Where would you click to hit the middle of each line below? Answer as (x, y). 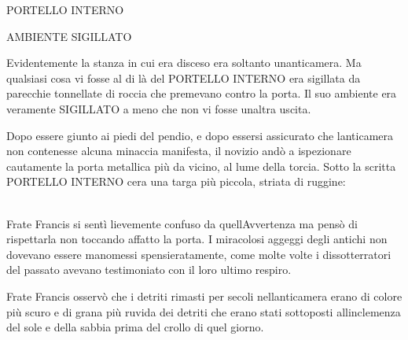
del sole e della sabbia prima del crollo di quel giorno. (135, 327)
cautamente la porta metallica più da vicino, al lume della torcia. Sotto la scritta (201, 166)
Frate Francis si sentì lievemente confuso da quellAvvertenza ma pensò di (182, 223)
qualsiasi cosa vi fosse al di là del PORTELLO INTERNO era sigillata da (184, 78)
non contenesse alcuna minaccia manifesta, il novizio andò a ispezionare (179, 151)
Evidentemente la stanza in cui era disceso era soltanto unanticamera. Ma (184, 63)
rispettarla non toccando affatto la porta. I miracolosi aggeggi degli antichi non (197, 239)
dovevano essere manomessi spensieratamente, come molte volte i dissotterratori (199, 254)
